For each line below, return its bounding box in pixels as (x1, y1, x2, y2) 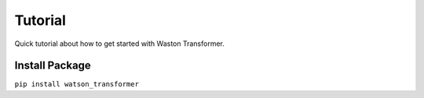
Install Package (14, 59, 92, 72)
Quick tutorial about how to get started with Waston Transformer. (14, 39, 225, 48)
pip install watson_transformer (14, 80, 139, 89)
